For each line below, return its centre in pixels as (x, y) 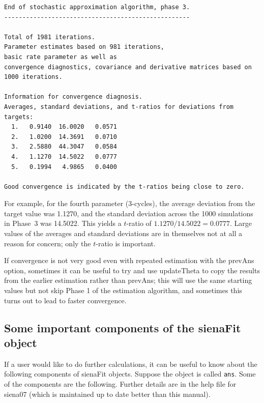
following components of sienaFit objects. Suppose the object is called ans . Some (130, 374)
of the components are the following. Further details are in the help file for (120, 384)
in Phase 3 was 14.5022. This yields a (63, 223)
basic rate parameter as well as (61, 57)
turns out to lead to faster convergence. (65, 300)
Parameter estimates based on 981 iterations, (84, 47)
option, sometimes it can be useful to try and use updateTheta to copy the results (132, 270)
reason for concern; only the (48, 243)
